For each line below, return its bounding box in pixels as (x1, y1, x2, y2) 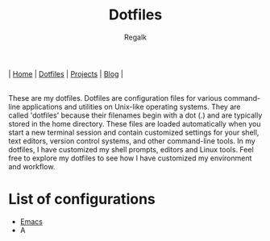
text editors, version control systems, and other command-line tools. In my (8, 135, 255, 146)
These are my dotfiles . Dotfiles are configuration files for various (8, 93, 222, 102)
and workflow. (8, 161, 56, 171)
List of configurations (8, 190, 156, 209)
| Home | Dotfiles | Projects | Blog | (8, 69, 123, 78)
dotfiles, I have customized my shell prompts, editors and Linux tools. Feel (8, 144, 254, 154)
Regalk (123, 32, 147, 42)
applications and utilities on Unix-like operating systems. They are (22, 102, 241, 111)
